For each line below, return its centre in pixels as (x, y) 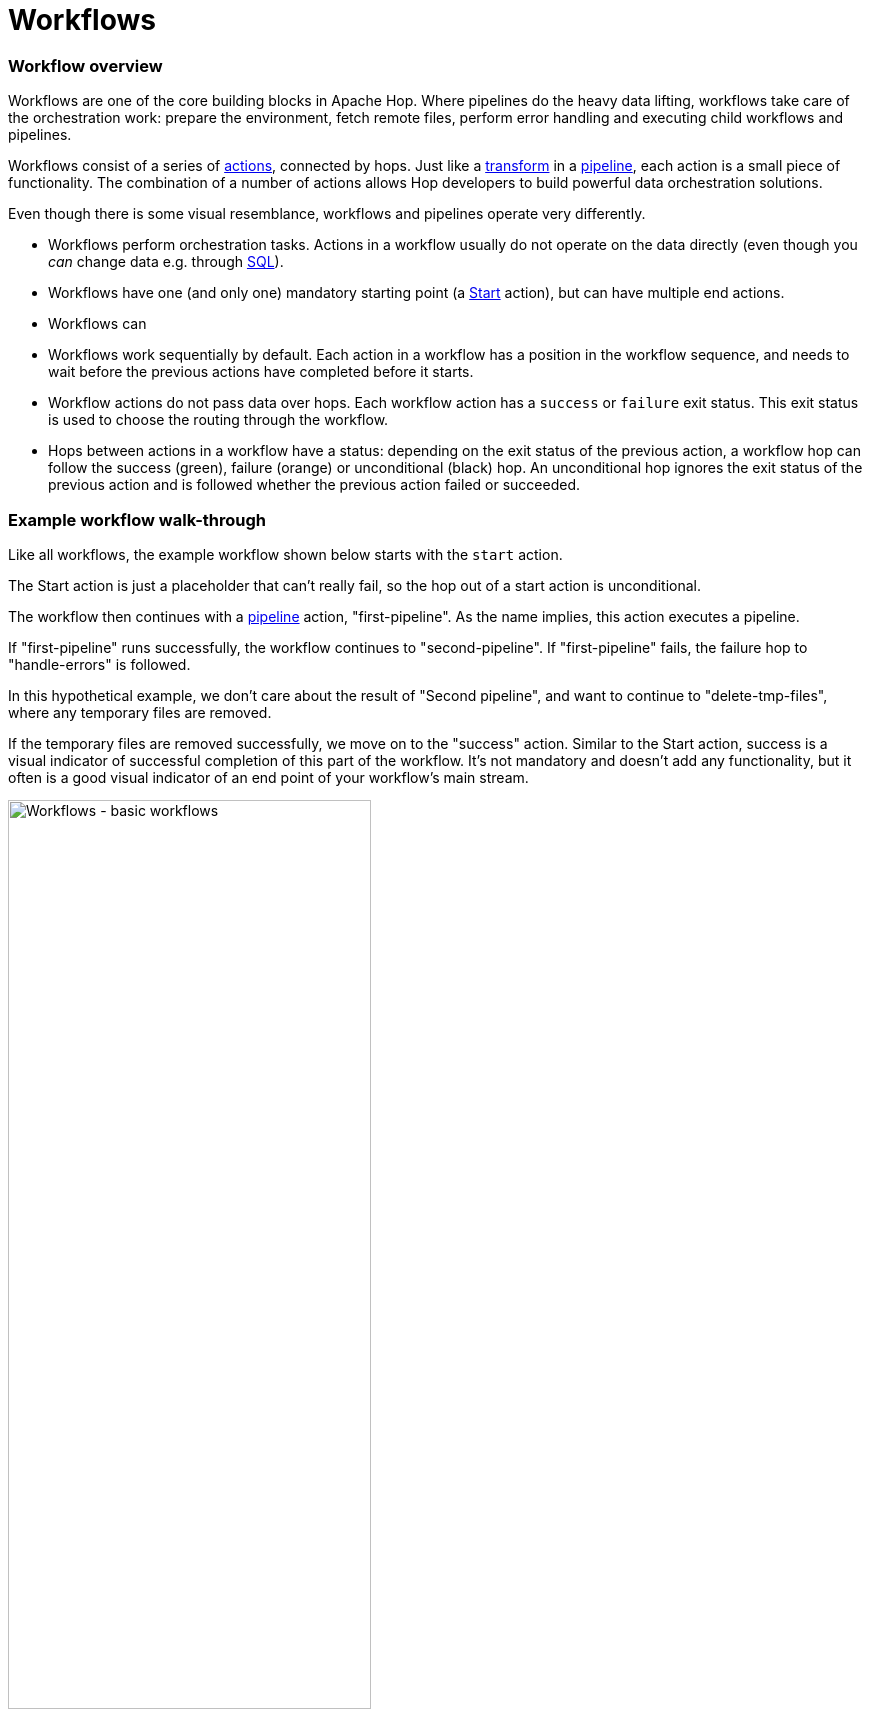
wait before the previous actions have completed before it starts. (261, 372)
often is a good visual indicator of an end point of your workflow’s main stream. (268, 777)
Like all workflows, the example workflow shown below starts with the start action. (285, 554)
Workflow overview (85, 65)
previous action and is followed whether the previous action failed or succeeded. (314, 485)
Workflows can (97, 324)
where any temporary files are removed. (140, 712)
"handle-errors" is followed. (99, 664)
